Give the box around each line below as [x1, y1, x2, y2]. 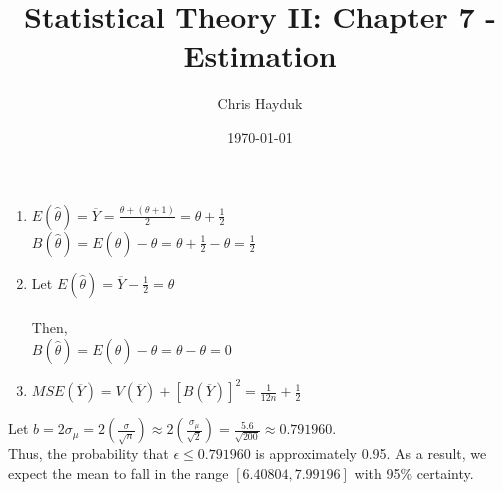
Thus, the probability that [8, 443, 169, 464]
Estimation [183, 35, 337, 76]
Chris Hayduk [217, 93, 303, 114]
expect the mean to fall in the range [8, 462, 229, 483]
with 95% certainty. [354, 462, 474, 483]
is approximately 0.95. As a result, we [255, 443, 487, 464]
